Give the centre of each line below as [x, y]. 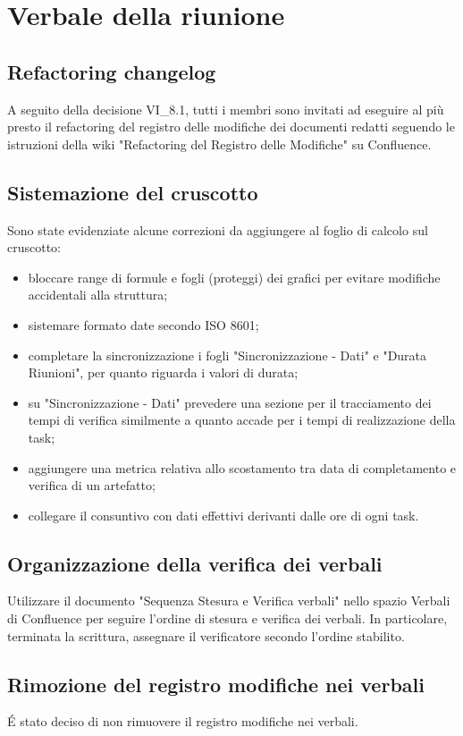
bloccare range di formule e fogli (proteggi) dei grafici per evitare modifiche [234, 277]
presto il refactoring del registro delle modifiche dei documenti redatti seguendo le [231, 127]
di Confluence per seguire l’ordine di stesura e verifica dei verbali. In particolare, [227, 618]
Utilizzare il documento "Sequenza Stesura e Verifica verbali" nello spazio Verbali [229, 601]
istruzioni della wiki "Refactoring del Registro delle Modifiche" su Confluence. [219, 144]
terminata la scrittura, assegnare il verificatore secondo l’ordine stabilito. [206, 635]
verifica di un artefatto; [92, 485]
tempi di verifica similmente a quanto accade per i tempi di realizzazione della [242, 420]
